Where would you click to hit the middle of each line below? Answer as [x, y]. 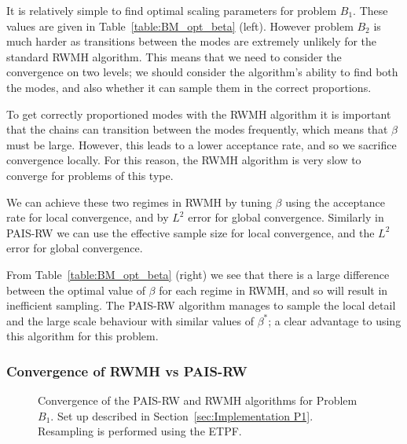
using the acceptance [335, 202]
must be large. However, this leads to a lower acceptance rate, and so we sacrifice [202, 144]
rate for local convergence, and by [88, 217]
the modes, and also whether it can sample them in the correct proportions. [189, 87]
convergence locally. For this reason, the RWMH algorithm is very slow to [184, 160]
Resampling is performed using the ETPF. [140, 431]
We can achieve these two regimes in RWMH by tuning [139, 202]
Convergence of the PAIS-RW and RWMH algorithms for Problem [198, 400]
